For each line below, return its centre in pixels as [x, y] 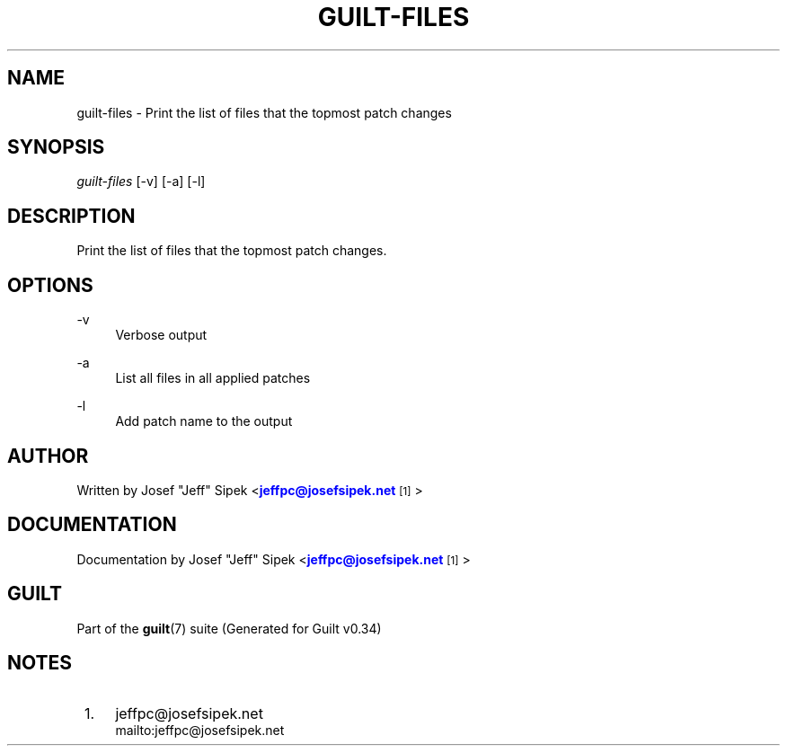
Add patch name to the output [204, 421]
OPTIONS [50, 285]
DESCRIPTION [71, 216]
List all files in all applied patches [213, 378]
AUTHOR [48, 456]
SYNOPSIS [56, 147]
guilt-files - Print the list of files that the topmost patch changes [264, 112]
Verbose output [161, 335]
